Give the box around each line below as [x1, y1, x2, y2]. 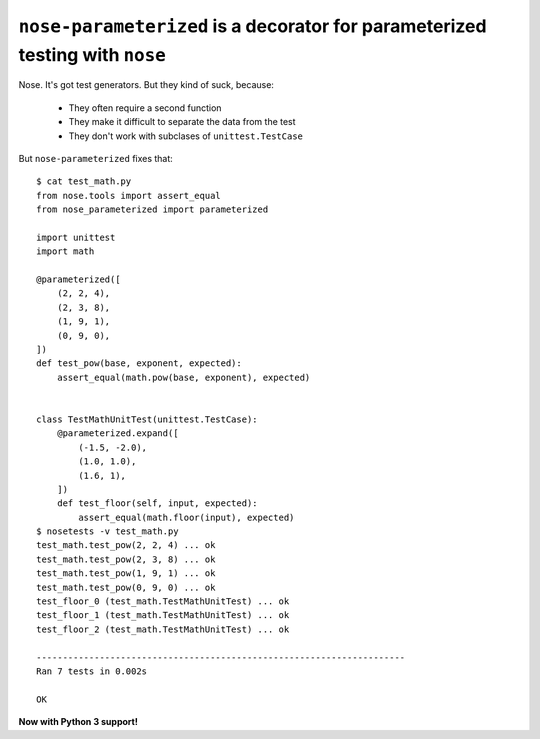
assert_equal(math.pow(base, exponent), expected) [56, 371, 311, 383]
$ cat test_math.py [36, 176, 132, 187]
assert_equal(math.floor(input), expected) [78, 511, 295, 523]
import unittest [36, 231, 116, 243]
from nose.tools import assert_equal [36, 190, 222, 201]
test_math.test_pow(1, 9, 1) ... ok [36, 568, 216, 579]
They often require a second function [68, 101, 222, 114]
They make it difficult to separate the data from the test [68, 116, 296, 128]
